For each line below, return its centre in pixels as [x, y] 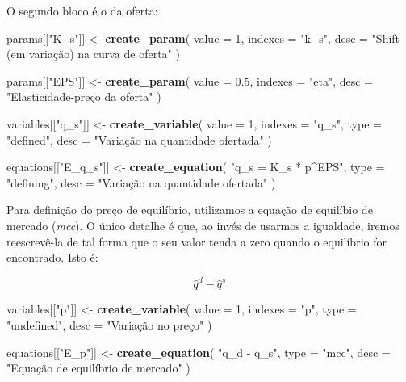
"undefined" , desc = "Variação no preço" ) [109, 325]
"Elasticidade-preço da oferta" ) [84, 97]
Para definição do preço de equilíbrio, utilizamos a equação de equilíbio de [190, 210]
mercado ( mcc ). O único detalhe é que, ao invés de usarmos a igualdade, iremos [203, 225]
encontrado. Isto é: [52, 257]
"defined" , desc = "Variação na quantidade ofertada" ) [139, 139]
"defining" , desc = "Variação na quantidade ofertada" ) [141, 182]
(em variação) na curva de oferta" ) [93, 54]
